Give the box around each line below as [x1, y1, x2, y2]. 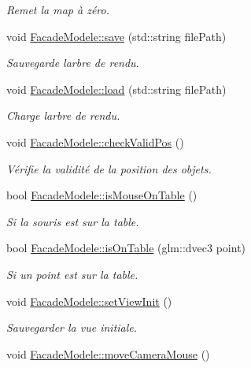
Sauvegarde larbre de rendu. [6, 54, 139, 71]
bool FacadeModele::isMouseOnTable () [6, 187, 197, 203]
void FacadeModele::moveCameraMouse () [6, 345, 210, 362]
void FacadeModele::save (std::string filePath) [6, 28, 227, 44]
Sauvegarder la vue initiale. [6, 319, 138, 336]
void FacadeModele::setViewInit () [6, 292, 172, 309]
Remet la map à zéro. [6, 2, 109, 17]
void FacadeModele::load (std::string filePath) [6, 80, 227, 97]
